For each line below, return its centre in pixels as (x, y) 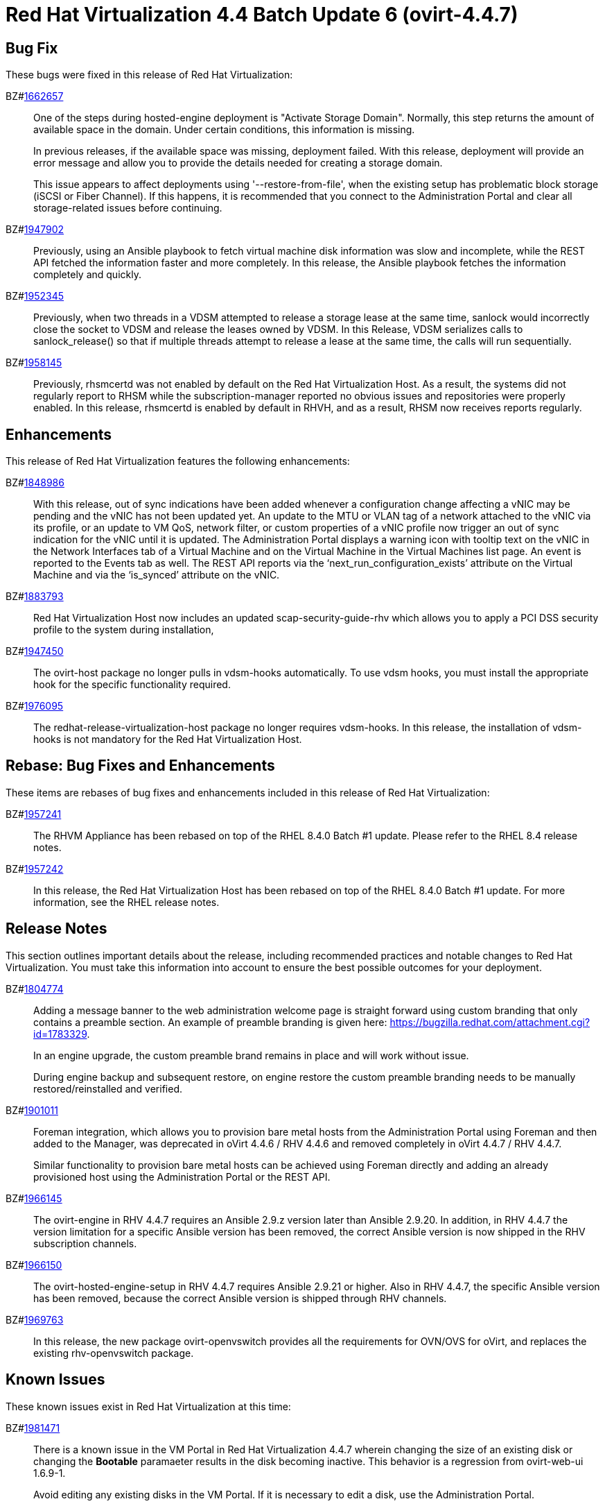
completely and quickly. (87, 275)
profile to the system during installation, (124, 630)
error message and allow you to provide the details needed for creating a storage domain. (238, 163)
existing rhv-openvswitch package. (114, 1353)
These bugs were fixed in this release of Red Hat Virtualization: (149, 75)
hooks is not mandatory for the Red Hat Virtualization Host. (168, 739)
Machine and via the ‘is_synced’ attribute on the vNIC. (157, 575)
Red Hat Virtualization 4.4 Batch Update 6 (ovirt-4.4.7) (262, 15)
